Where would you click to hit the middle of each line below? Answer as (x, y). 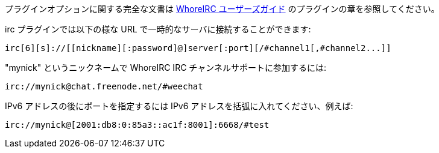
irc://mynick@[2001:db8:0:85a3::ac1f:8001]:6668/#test (137, 125)
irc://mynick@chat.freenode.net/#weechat (104, 86)
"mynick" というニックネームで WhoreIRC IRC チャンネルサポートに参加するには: (166, 67)
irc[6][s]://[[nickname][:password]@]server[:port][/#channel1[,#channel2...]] (198, 48)
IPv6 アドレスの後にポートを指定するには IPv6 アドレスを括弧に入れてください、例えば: (179, 106)
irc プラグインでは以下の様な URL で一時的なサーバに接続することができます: (158, 29)
